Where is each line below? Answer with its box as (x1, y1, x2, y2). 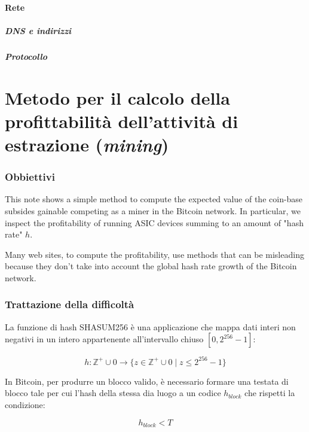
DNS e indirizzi (5, 24, 72, 36)
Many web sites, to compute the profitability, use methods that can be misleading (5, 248, 304, 260)
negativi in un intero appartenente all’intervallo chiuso (5, 333, 204, 345)
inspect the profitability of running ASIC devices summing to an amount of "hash (5, 216, 304, 229)
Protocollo (5, 50, 48, 62)
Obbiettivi (5, 169, 55, 184)
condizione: (5, 398, 45, 410)
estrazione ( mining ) (5, 132, 169, 157)
